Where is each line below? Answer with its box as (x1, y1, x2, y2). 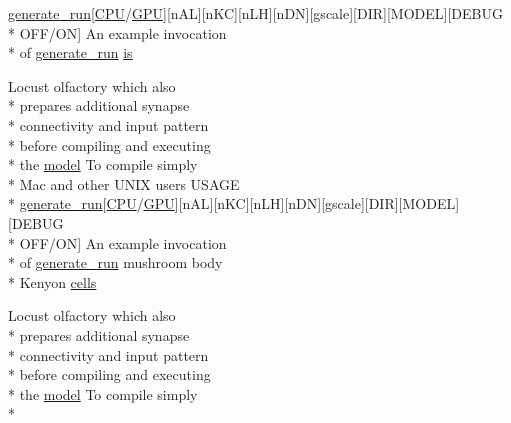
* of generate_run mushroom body (8, 252, 223, 273)
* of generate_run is (8, 42, 133, 63)
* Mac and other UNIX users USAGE (8, 173, 240, 194)
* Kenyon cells (8, 271, 97, 292)
